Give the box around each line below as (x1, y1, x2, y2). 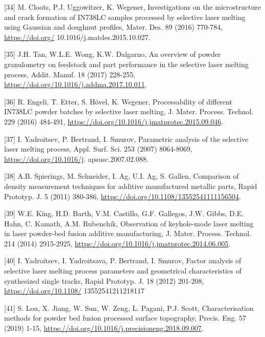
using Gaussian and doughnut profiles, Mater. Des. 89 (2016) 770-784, (4, 22, 223, 32)
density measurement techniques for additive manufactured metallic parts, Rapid (4, 180, 257, 191)
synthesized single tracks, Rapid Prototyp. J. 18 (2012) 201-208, (4, 275, 204, 286)
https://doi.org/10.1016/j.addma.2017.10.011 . (4, 79, 147, 90)
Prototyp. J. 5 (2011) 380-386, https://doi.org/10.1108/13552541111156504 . (4, 191, 241, 201)
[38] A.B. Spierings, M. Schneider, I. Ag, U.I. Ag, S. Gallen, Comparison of (4, 171, 239, 181)
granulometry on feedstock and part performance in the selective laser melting (4, 58, 249, 69)
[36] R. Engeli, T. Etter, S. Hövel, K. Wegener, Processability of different (4, 96, 232, 107)
